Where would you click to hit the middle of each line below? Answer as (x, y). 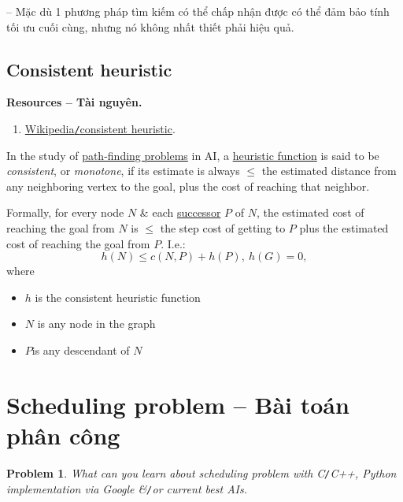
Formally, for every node (65, 212)
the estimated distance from (329, 171)
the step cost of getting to (223, 228)
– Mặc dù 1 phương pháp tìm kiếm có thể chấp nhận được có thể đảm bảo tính (198, 11)
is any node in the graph (96, 324)
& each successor (180, 212)
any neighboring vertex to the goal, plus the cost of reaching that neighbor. (188, 186)
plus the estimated (344, 228)
